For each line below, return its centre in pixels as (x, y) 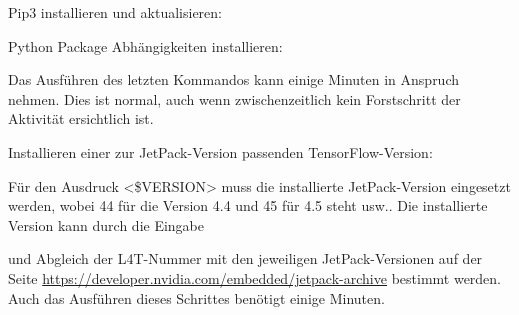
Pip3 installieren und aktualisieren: (115, 12)
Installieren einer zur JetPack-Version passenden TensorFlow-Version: (220, 151)
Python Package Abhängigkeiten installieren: (145, 45)
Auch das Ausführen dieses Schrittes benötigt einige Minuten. (196, 297)
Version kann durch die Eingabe (106, 224)
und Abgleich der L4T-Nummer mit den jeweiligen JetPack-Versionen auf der (245, 258)
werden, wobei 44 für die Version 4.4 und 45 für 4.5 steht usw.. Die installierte (248, 205)
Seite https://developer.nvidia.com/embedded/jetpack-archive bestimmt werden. (255, 277)
